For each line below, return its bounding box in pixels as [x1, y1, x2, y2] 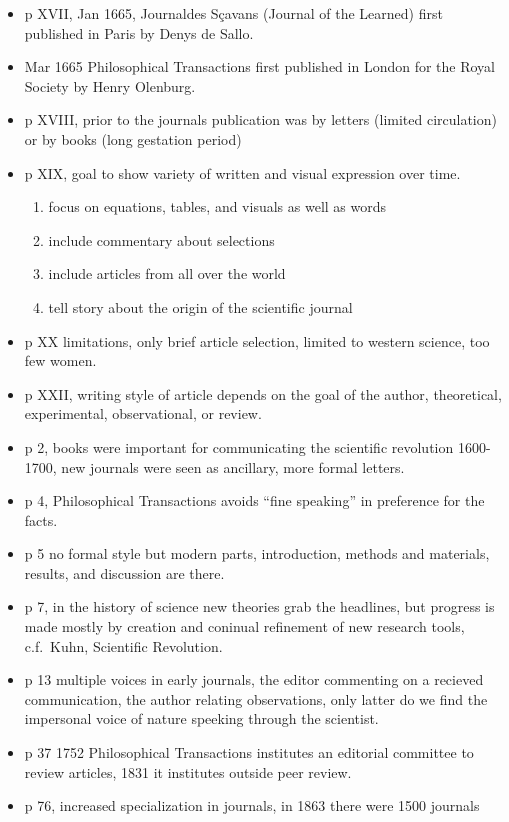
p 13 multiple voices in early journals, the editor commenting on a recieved [24, 669, 484, 690]
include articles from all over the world [48, 263, 286, 284]
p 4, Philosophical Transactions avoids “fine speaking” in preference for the [24, 490, 485, 511]
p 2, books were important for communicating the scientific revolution [24, 436, 454, 457]
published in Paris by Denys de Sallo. [24, 22, 254, 43]
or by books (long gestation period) [24, 128, 242, 149]
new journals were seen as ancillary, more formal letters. [61, 456, 405, 477]
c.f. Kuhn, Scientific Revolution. [24, 635, 223, 656]
